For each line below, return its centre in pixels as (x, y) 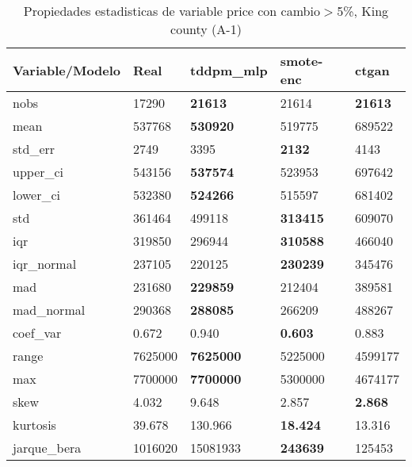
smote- (301, 61)
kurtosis (34, 425)
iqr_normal (45, 264)
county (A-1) (206, 29)
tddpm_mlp (229, 70)
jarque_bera (47, 448)
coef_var (37, 333)
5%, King (363, 11)
